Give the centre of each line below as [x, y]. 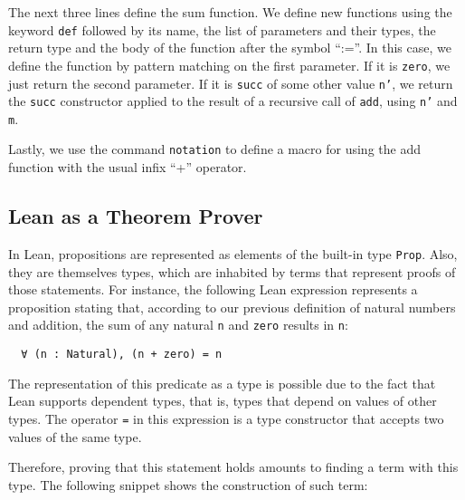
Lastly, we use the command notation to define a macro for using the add [214, 149]
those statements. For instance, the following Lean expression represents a [213, 289]
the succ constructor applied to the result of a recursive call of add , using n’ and [233, 101]
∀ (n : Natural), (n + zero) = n [122, 355]
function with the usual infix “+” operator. [128, 167]
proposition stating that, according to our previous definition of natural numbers [232, 307]
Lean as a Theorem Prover [136, 216]
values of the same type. [75, 436]
